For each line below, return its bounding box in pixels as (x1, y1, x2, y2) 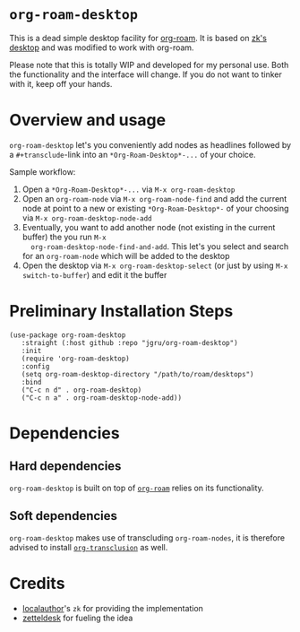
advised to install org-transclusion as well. (9, 541, 168, 552)
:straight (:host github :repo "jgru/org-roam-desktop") (21, 338, 239, 347)
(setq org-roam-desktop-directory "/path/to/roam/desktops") (21, 369, 254, 378)
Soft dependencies (9, 508, 118, 524)
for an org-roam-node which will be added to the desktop (21, 250, 230, 261)
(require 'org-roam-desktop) (21, 354, 130, 363)
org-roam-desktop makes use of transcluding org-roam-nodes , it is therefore (9, 532, 285, 543)
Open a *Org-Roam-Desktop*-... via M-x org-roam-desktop (21, 184, 236, 195)
